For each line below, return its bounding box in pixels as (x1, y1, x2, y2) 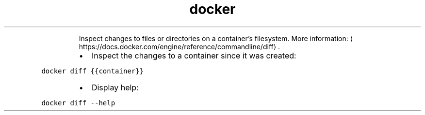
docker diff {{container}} (41, 67, 144, 75)
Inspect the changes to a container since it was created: (91, 50, 296, 60)
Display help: (91, 82, 139, 92)
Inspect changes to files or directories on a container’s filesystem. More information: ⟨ (79, 34, 353, 43)
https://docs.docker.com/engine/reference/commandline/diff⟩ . (79, 42, 280, 51)
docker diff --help (41, 99, 115, 107)
